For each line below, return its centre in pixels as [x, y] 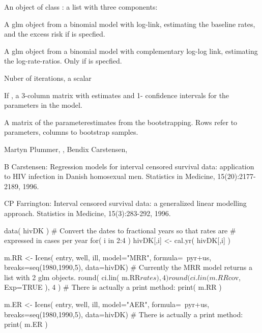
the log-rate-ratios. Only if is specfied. [63, 61]
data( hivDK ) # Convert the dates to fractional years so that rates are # [120, 230]
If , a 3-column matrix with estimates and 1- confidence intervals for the [117, 95]
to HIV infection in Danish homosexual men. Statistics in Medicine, [110, 176]
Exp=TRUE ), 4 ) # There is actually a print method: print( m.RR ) [113, 287]
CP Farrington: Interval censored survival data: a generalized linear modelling [125, 203]
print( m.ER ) [26, 324]
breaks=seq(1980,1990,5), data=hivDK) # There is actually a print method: [124, 314]
